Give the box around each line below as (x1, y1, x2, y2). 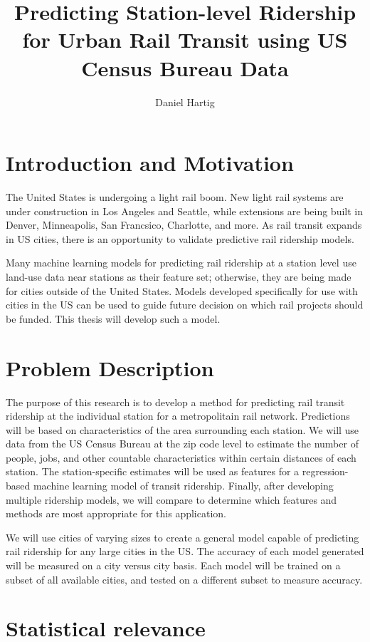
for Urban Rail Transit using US (22, 25, 348, 54)
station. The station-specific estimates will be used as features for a (6, 464, 300, 479)
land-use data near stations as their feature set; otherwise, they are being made (6, 269, 351, 284)
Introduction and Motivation (6, 148, 294, 177)
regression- (302, 464, 349, 479)
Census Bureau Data (81, 53, 289, 82)
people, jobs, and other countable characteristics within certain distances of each (6, 450, 356, 465)
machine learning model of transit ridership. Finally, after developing (33, 478, 334, 493)
